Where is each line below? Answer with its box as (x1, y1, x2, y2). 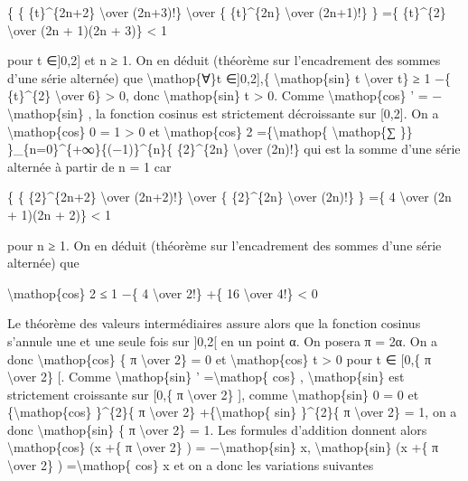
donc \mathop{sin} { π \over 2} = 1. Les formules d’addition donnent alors (7, 420, 427, 439)
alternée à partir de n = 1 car (7, 156, 172, 175)
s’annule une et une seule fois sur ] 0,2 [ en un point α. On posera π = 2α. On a (7, 331, 438, 350)
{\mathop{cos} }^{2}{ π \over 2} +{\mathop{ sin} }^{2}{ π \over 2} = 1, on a (7, 402, 457, 421)
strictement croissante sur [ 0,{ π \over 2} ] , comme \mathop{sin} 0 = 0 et (7, 384, 419, 403)
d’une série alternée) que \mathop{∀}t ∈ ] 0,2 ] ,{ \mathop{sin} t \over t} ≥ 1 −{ (7, 68, 451, 87)
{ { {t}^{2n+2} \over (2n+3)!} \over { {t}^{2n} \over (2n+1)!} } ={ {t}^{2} (7, 3, 446, 21)
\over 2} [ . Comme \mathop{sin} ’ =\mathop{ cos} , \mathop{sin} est (7, 367, 405, 386)
